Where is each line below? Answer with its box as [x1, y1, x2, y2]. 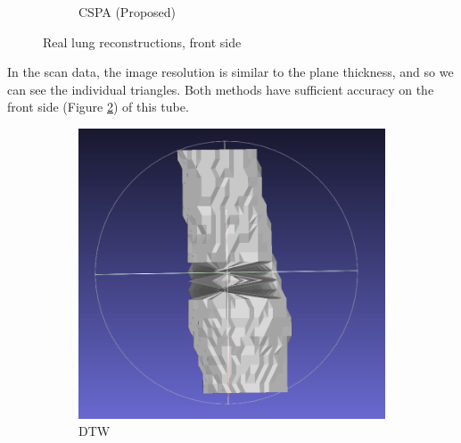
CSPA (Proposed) [78, 3, 177, 21]
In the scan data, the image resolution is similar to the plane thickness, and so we [7, 63, 454, 81]
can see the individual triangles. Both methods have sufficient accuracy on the [7, 79, 434, 98]
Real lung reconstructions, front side [43, 32, 242, 51]
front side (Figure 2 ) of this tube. [7, 97, 189, 116]
